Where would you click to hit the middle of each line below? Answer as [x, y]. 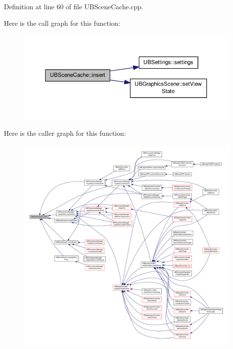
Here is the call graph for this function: [62, 23]
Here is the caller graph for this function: [65, 133]
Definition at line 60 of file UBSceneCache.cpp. [74, 6]
